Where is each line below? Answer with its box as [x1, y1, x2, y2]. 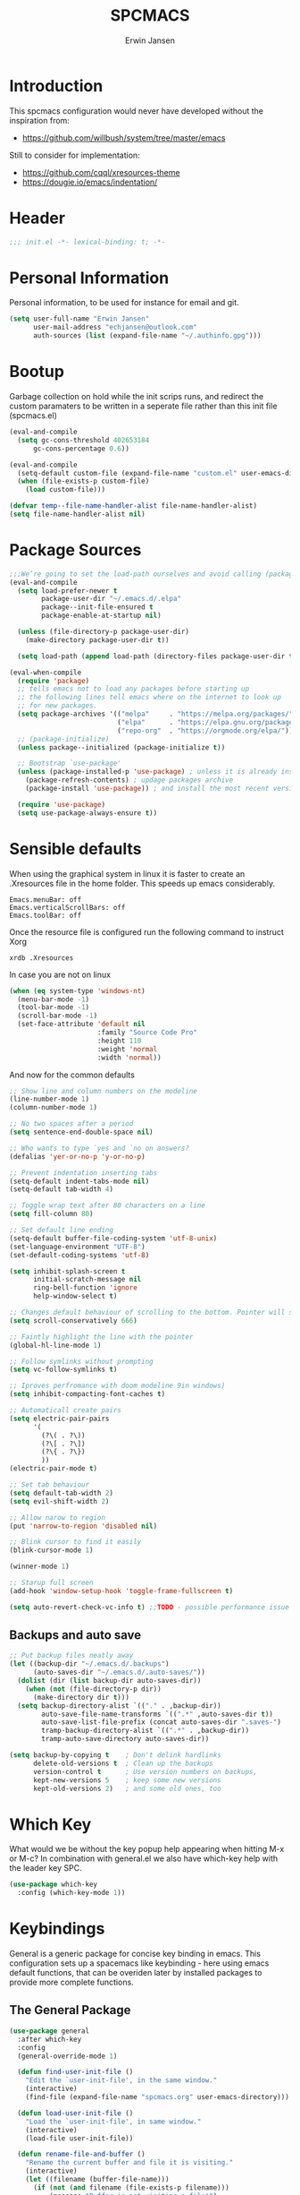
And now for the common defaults [9, 1069, 136, 1080]
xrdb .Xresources [9, 953, 74, 963]
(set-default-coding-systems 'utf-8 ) [9, 1250, 150, 1259]
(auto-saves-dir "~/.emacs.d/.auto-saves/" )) [32, 1668, 205, 1677]
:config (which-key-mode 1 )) [17, 1889, 126, 1898]
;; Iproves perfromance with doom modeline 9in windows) [9, 1381, 226, 1391]
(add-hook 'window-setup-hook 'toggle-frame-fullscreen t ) [9, 1586, 234, 1595]
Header [9, 208, 65, 228]
